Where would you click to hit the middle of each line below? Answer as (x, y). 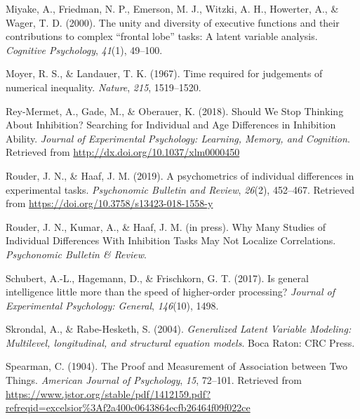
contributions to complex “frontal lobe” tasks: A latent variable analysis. (162, 36)
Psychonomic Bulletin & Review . (76, 254)
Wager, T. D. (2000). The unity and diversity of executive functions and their (173, 22)
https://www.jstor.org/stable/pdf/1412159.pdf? (108, 393)
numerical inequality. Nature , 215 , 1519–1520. (104, 87)
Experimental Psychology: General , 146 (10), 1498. (112, 305)
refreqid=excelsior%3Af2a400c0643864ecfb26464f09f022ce (128, 407)
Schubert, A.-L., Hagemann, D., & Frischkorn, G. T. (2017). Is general (157, 278)
